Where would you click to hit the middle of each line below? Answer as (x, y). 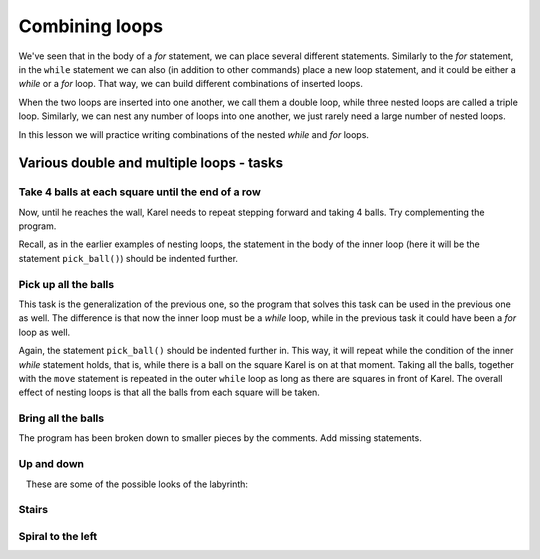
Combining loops (91, 26)
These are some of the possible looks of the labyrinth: (137, 484)
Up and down (51, 464)
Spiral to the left (58, 536)
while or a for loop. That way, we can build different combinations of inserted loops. (191, 84)
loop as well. (44, 332)
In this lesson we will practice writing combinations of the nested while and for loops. (194, 134)
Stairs (33, 510)
